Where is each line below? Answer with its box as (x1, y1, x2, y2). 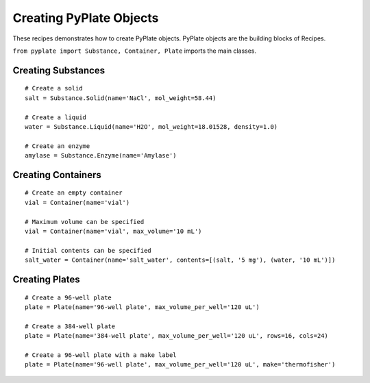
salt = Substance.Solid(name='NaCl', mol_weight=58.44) (25, 94, 217, 102)
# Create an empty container (25, 189, 123, 197)
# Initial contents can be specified (25, 247, 152, 254)
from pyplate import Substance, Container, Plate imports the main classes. (12, 47, 257, 55)
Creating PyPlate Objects (12, 10, 159, 25)
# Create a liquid (25, 113, 87, 121)
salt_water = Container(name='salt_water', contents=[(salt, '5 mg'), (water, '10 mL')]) (25, 256, 336, 264)
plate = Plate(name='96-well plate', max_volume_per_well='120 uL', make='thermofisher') (25, 360, 336, 369)
